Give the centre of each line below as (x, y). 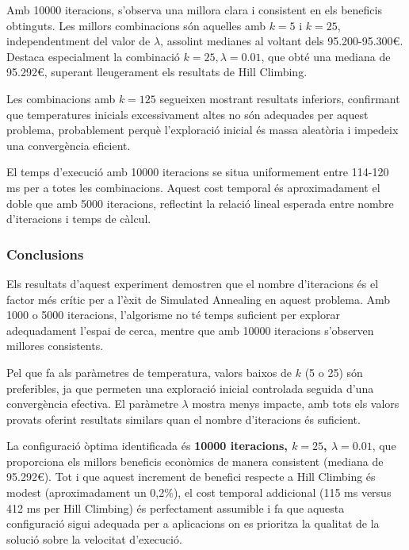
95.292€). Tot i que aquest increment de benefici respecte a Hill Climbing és (191, 477)
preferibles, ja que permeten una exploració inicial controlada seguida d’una (190, 388)
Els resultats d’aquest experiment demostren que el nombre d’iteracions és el (193, 283)
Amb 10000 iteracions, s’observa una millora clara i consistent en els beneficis (194, 10)
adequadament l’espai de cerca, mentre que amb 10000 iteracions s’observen (190, 330)
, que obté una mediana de (326, 56)
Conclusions (45, 254)
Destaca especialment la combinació (93, 56)
